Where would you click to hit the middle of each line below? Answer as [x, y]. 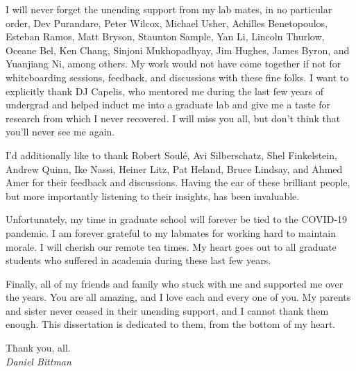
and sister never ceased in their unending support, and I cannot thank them [167, 310]
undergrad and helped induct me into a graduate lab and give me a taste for [168, 105]
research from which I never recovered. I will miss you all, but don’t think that [173, 118]
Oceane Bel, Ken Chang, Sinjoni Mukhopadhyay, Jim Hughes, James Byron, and [178, 50]
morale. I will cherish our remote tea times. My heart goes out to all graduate [171, 246]
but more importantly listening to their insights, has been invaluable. [153, 196]
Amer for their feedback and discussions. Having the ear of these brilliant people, [178, 182]
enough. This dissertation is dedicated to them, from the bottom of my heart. [171, 324]
